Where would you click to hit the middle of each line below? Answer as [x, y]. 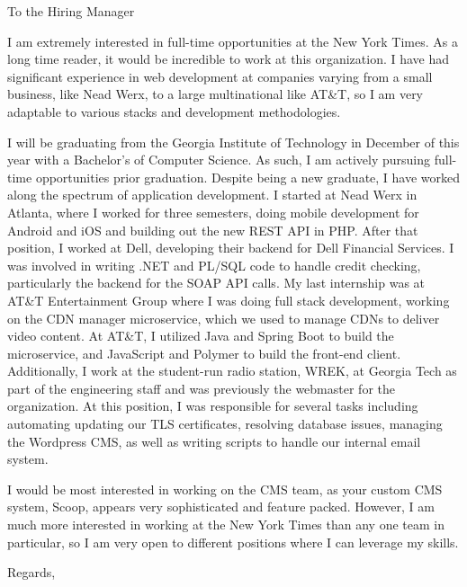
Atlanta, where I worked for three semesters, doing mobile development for [213, 212]
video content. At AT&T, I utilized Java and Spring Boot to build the [201, 336]
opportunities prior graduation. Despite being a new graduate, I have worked [248, 177]
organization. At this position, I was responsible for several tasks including [213, 406]
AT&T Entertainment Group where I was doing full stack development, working [229, 300]
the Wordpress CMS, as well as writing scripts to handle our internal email [214, 441]
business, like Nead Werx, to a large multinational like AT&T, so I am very [216, 94]
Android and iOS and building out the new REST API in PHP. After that [213, 230]
